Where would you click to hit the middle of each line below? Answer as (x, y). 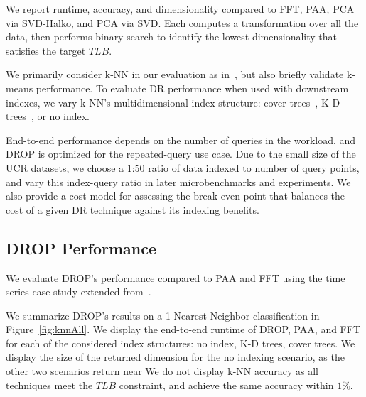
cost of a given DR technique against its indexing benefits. (133, 209)
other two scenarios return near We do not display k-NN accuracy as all (162, 371)
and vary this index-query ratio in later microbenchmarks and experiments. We (178, 181)
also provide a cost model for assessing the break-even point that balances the (176, 196)
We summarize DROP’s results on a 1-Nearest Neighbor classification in (163, 315)
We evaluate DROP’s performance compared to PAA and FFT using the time (176, 277)
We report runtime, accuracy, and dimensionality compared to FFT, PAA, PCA (180, 9)
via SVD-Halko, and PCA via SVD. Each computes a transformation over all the (182, 22)
